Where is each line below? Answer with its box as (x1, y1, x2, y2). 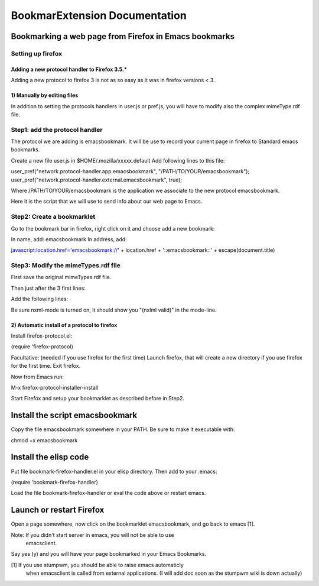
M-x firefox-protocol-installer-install (11, 384, 99, 391)
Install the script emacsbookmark (11, 410, 138, 420)
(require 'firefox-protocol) (11, 343, 74, 350)
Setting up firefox (11, 49, 62, 57)
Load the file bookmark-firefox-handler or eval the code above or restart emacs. (11, 490, 206, 497)
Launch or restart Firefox (11, 505, 105, 515)
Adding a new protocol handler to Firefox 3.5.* (11, 66, 127, 73)
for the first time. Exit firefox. (11, 362, 81, 370)
